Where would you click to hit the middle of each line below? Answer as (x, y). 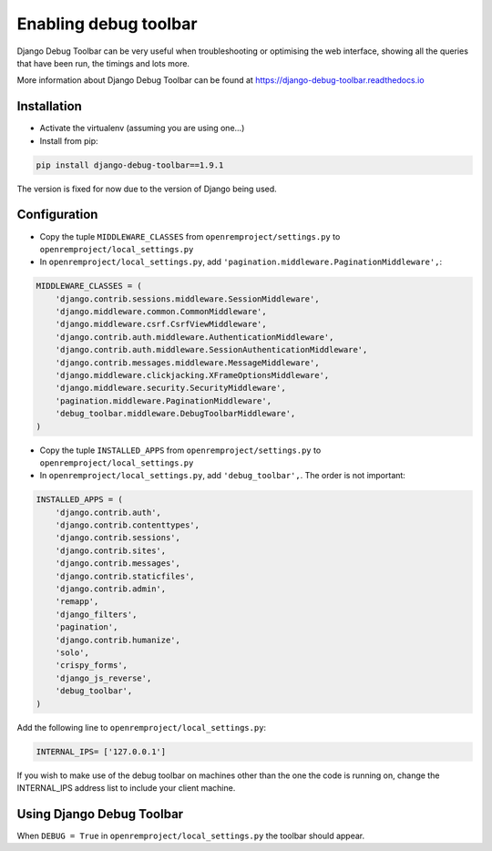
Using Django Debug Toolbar (100, 814)
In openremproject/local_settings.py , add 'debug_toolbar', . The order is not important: (222, 476)
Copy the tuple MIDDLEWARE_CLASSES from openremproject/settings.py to (190, 236)
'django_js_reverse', (103, 678)
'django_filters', (96, 614)
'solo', (72, 653)
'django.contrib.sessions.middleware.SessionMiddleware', (187, 299)
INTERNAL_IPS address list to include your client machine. (126, 787)
